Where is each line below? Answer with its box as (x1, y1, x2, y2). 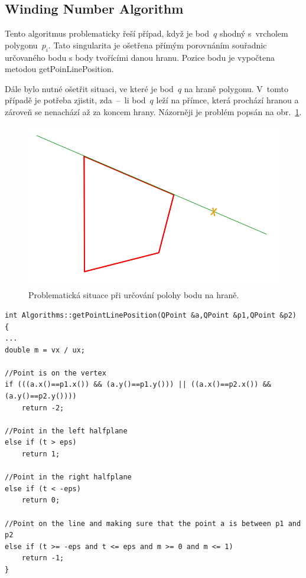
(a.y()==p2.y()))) (5, 392, 77, 401)
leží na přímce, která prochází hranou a (156, 94, 299, 106)
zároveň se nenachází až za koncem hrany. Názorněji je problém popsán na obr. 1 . (5, 105, 302, 117)
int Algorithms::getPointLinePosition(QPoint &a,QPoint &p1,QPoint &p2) (5, 311, 297, 319)
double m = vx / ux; (5, 345, 86, 354)
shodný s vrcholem (219, 27, 288, 40)
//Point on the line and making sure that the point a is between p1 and (5, 519, 301, 528)
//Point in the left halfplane (5, 426, 128, 435)
